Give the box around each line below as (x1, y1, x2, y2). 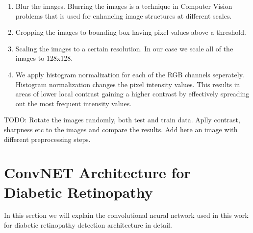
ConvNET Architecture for (4, 163, 191, 183)
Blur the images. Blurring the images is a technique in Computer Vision (15, 1, 232, 11)
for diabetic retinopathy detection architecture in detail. (4, 220, 172, 230)
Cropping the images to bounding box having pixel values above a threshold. (15, 27, 246, 37)
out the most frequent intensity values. (15, 98, 132, 108)
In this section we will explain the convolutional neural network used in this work (4, 210, 249, 220)
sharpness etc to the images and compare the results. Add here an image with (4, 124, 238, 134)
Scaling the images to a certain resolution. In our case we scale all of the (15, 43, 233, 53)
